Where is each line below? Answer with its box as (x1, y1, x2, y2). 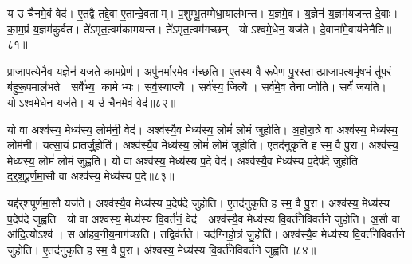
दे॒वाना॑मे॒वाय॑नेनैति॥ (320, 20, 392, 37)
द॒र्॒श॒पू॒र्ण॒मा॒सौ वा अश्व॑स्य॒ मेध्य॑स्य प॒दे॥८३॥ (7, 167, 175, 184)
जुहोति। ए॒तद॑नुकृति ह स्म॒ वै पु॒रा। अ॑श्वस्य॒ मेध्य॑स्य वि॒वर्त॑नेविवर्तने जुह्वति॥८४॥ (7, 241, 316, 258)
